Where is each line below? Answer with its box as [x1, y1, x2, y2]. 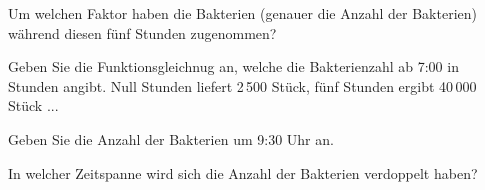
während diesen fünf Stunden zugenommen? [8, 22, 277, 43]
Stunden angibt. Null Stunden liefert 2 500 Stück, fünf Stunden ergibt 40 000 [8, 75, 477, 96]
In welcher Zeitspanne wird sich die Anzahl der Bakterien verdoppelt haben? [8, 162, 478, 183]
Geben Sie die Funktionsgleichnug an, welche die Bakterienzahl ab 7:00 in [8, 56, 459, 77]
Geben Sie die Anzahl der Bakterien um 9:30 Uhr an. [8, 128, 334, 149]
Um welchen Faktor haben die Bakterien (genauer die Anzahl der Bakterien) [8, 3, 477, 23]
